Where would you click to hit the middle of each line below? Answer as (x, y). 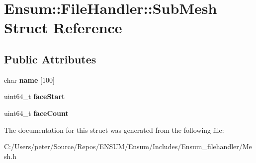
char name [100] (29, 80)
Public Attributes (50, 59)
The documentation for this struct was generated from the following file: (114, 130)
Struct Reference (63, 27)
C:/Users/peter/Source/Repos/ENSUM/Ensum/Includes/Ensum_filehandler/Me (128, 146)
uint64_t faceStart (35, 96)
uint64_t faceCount (36, 113)
